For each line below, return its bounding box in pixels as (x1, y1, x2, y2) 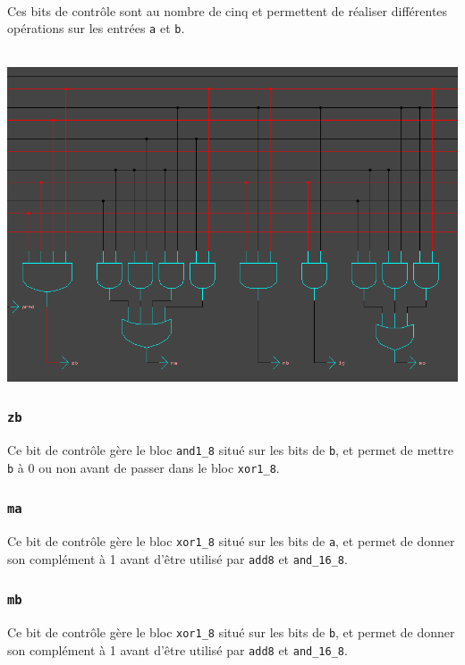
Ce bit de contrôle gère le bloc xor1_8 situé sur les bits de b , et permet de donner (7, 623, 455, 642)
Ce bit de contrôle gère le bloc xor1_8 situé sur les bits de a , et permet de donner (7, 532, 455, 551)
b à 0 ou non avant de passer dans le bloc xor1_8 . (7, 458, 280, 476)
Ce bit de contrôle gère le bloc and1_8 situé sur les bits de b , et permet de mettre (7, 441, 453, 459)
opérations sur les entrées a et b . (7, 19, 185, 38)
